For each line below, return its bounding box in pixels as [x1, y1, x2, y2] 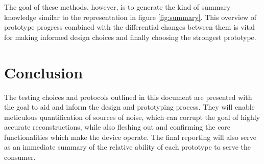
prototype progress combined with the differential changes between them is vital [4, 22, 255, 32]
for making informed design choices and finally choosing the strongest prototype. [4, 31, 256, 42]
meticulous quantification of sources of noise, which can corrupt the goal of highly [4, 111, 260, 122]
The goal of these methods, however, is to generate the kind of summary [4, 2, 231, 12]
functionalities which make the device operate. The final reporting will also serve [4, 131, 256, 142]
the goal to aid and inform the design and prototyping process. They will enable [4, 101, 255, 112]
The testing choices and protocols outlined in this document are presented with [4, 91, 252, 102]
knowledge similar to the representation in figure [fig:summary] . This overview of [4, 11, 257, 22]
